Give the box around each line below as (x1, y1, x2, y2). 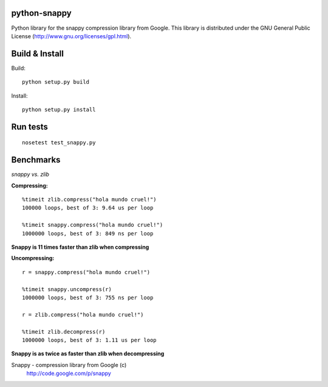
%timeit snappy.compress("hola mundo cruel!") (22, 221, 163, 229)
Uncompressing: (11, 255, 55, 262)
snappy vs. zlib (11, 170, 50, 178)
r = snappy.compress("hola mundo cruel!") (22, 269, 151, 275)
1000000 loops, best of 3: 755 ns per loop (22, 294, 154, 301)
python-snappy (11, 8, 72, 18)
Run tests (11, 121, 48, 132)
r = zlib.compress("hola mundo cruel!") (22, 311, 144, 318)
